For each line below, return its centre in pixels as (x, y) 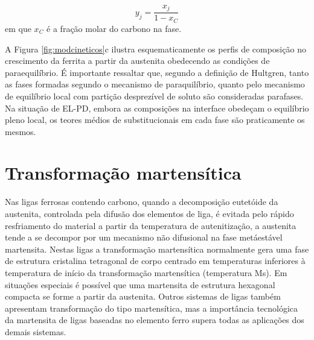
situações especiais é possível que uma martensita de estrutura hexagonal (140, 284)
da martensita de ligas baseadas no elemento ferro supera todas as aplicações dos (155, 320)
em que (18, 28)
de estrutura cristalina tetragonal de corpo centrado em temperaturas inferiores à (155, 261)
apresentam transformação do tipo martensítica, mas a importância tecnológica (152, 308)
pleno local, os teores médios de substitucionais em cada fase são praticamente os (155, 120)
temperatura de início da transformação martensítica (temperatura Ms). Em (146, 272)
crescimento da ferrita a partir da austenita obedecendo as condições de (137, 61)
